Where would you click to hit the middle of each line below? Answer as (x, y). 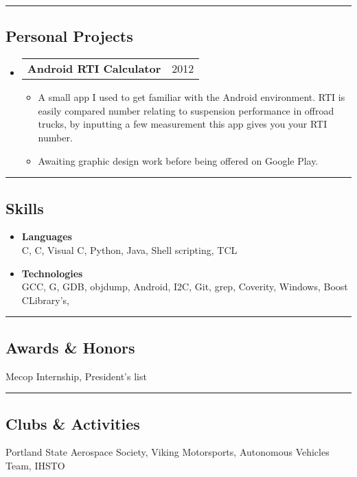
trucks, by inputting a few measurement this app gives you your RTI (183, 124)
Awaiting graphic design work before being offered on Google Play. (178, 160)
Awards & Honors (70, 347)
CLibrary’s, (45, 300)
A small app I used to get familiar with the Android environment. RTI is (192, 97)
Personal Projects (69, 36)
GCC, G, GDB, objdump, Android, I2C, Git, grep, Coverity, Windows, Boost (185, 287)
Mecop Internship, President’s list (76, 376)
